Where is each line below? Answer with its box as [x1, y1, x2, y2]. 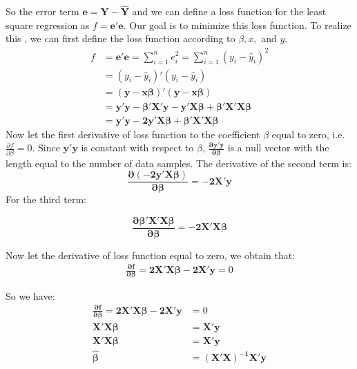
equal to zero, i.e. [271, 126, 345, 141]
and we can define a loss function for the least [132, 4, 327, 19]
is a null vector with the [227, 140, 329, 155]
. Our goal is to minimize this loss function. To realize [123, 17, 351, 32]
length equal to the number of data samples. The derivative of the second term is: [6, 155, 351, 170]
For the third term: [6, 192, 86, 207]
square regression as [6, 17, 90, 32]
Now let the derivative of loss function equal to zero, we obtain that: [6, 247, 296, 262]
